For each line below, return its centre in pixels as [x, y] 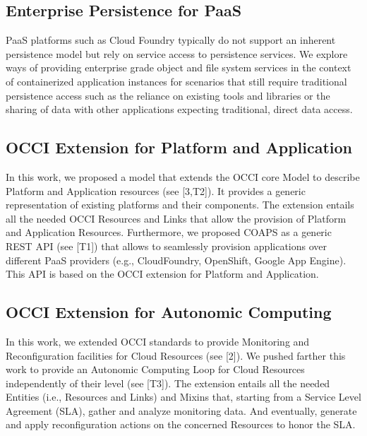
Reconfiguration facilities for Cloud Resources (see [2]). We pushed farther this [176, 355]
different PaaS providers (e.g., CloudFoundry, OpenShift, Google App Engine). [176, 260]
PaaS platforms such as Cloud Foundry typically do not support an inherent [171, 40]
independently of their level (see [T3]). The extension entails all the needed [168, 383]
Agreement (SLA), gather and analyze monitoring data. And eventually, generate [181, 410]
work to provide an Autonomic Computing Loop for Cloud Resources [155, 369]
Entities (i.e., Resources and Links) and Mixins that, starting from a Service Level [183, 397]
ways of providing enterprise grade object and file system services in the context [179, 67]
